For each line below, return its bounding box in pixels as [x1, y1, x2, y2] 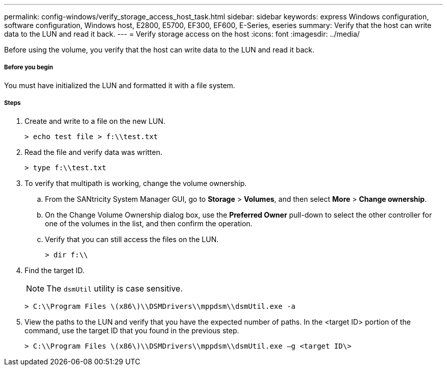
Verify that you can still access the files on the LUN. [45, 234, 219, 244]
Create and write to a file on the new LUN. [24, 116, 166, 125]
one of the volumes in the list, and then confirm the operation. [45, 219, 253, 228]
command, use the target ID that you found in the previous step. [24, 326, 239, 335]
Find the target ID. [24, 266, 85, 275]
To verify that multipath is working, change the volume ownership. [24, 178, 247, 188]
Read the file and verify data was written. [24, 147, 162, 156]
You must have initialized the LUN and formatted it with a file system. [4, 81, 235, 90]
